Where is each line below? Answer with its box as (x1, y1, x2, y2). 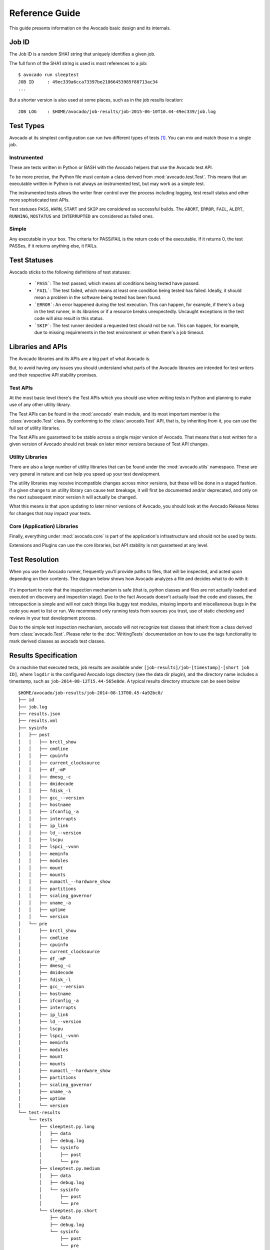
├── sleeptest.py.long (39, 1124, 95, 1129)
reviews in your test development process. (9, 615, 97, 621)
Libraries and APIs (9, 342, 67, 351)
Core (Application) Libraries (9, 522, 78, 529)
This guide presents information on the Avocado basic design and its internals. (9, 25, 171, 31)
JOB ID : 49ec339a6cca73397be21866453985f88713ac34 (18, 79, 158, 84)
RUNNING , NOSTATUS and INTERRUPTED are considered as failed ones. (9, 213, 154, 219)
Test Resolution (9, 555, 59, 564)
